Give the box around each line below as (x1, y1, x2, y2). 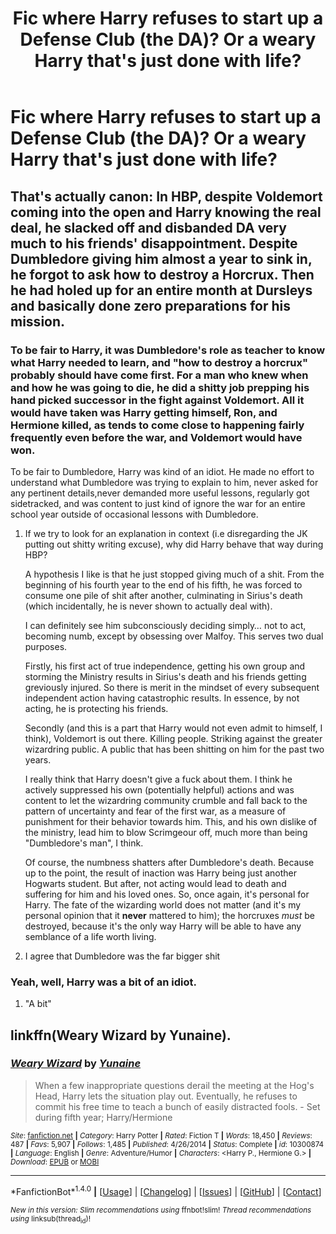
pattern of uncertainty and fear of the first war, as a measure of (24, 805, 287, 817)
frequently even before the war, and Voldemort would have (10, 430, 303, 444)
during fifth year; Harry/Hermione (34, 1111, 173, 1123)
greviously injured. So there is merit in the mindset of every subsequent (24, 681, 320, 693)
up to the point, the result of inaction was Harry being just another (24, 867, 298, 879)
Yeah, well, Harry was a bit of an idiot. (10, 975, 197, 989)
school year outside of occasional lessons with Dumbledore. (10, 508, 259, 520)
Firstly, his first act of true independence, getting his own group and (24, 660, 306, 672)
